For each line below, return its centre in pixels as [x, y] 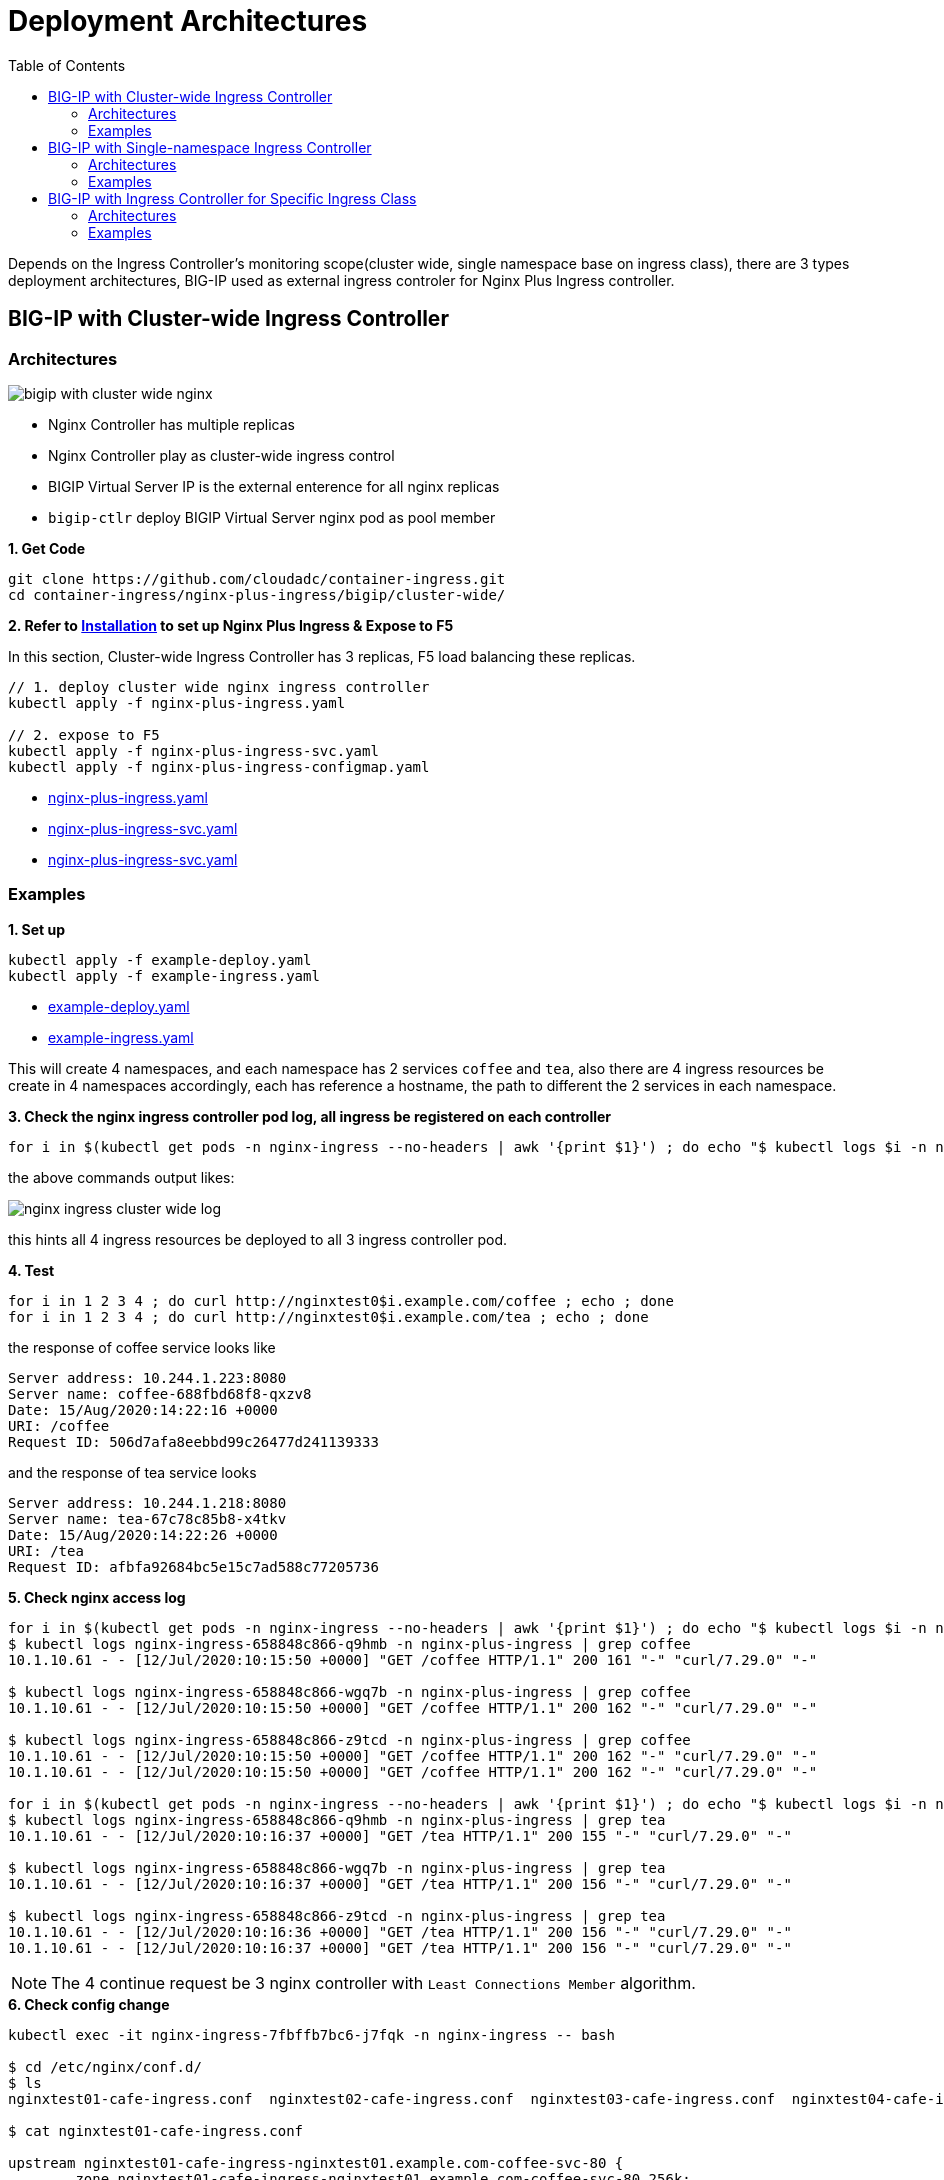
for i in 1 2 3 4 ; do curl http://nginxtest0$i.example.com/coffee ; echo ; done [341, 1300]
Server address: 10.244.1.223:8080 [147, 1377]
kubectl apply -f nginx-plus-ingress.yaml [177, 702]
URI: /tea [46, 1550]
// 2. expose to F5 [84, 734]
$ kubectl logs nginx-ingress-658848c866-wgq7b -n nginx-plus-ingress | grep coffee [349, 1691]
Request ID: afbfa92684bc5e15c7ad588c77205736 [193, 1566]
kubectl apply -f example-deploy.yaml [160, 959]
